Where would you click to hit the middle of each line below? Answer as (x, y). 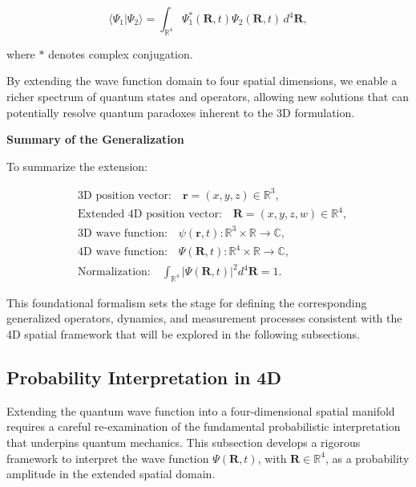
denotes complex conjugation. (121, 53)
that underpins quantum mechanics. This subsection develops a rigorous (184, 442)
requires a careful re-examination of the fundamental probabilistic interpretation (204, 426)
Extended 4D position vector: (150, 215)
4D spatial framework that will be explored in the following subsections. (183, 334)
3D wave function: (123, 233)
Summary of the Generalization (95, 139)
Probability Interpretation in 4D (144, 377)
